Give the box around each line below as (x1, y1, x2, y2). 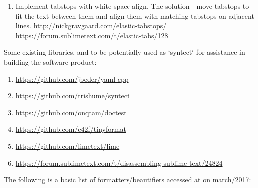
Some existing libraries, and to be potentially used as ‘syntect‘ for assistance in (4, 47, 245, 57)
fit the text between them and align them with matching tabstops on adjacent (15, 10, 254, 21)
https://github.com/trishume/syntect (15, 90, 130, 101)
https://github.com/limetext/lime (15, 140, 120, 151)
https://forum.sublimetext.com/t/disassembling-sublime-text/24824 (15, 157, 223, 168)
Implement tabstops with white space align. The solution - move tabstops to (15, 1, 249, 11)
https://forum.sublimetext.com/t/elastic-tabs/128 (15, 30, 168, 40)
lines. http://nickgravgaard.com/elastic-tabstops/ (15, 20, 167, 31)
